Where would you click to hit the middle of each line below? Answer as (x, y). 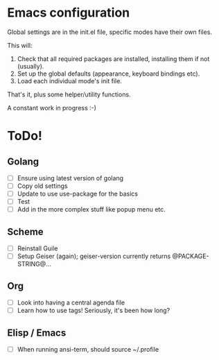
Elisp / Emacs (37, 333)
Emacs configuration (69, 13)
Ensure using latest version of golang (70, 178)
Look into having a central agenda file (71, 302)
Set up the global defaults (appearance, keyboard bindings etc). (108, 74)
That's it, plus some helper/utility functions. (69, 94)
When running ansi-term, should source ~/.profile (88, 349)
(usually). (30, 66)
